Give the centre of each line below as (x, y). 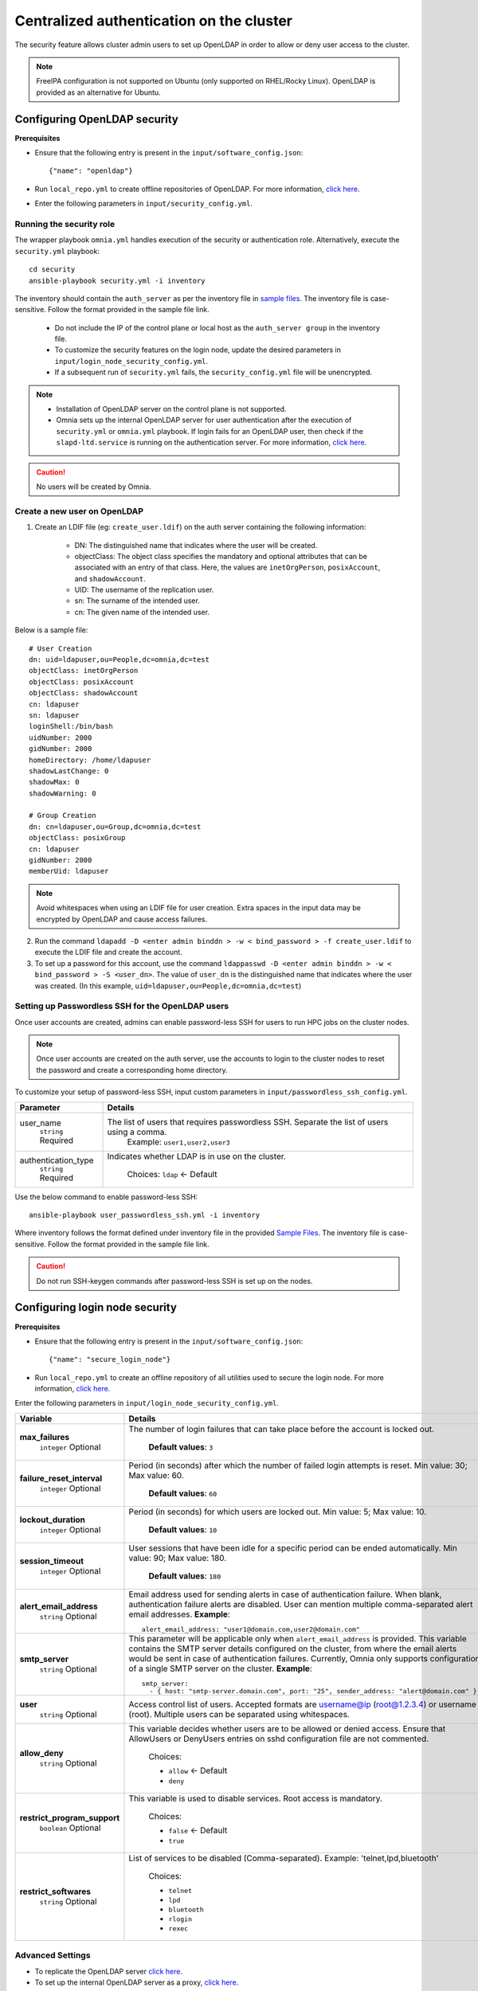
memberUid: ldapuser (69, 871)
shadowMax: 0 (54, 782)
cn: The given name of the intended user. (142, 612)
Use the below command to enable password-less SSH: (106, 1197)
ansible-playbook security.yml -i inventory (118, 280)
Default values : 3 (181, 1447)
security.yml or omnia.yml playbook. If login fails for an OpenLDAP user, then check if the (210, 431)
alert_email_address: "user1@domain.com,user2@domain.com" (251, 1629)
